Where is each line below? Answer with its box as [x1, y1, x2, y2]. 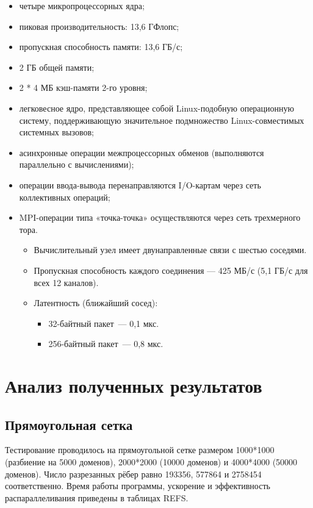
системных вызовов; [19, 126, 94, 138]
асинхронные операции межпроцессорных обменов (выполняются [19, 146, 264, 159]
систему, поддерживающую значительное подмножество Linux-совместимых [19, 113, 304, 126]
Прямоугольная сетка [5, 415, 133, 434]
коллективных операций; [19, 190, 110, 203]
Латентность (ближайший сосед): [34, 296, 158, 309]
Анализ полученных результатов [5, 373, 262, 398]
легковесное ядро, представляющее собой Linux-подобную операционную [19, 101, 294, 114]
